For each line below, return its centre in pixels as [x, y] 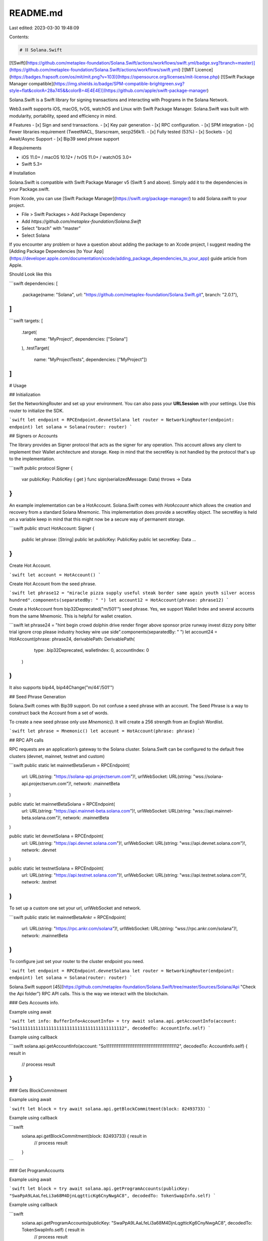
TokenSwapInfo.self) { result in [53, 1230]
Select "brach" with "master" [51, 228]
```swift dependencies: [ [33, 283]
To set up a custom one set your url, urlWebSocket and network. [75, 908]
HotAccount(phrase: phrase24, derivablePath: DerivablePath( [72, 639]
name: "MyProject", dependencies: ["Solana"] [81, 339]
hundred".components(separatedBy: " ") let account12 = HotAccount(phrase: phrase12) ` [119, 600]
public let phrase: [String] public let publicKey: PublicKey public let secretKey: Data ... [109, 540]
